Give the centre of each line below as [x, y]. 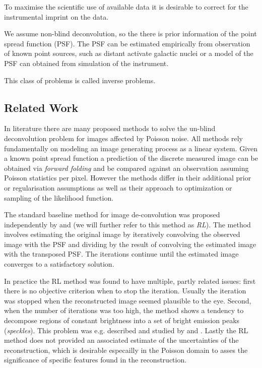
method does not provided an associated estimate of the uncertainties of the [121, 340]
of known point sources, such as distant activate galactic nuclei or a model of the [129, 53]
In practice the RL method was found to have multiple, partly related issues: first [130, 281]
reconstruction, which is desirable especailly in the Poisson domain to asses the [126, 350]
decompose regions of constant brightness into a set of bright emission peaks [122, 320]
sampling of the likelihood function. [59, 197]
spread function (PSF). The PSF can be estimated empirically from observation [127, 43]
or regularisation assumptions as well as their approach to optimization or [118, 187]
